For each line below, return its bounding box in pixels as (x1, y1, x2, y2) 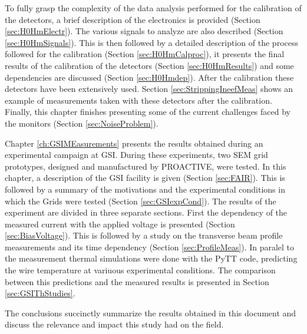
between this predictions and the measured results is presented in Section (5, 275, 269, 287)
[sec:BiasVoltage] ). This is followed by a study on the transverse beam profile (5, 229, 283, 242)
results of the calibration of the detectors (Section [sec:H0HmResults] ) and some (5, 59, 294, 71)
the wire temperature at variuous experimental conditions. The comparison (5, 264, 276, 276)
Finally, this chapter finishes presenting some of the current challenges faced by (5, 105, 291, 118)
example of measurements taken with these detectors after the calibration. (5, 94, 272, 106)
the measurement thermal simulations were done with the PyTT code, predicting (5, 252, 298, 264)
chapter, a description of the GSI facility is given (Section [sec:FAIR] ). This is (5, 171, 285, 184)
